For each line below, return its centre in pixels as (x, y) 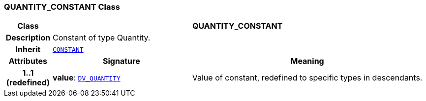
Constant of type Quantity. (101, 38)
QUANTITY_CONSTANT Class (62, 7)
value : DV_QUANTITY (86, 78)
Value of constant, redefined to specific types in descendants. (307, 78)
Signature (122, 61)
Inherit (28, 50)
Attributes (28, 61)
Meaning (307, 61)
